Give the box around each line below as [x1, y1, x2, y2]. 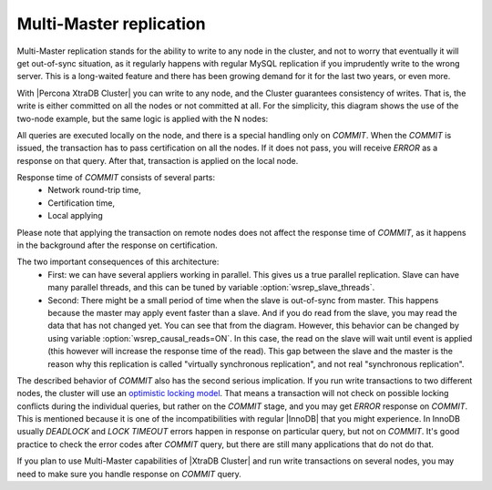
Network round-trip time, [47, 185, 141, 196]
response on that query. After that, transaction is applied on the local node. [16, 155, 299, 166]
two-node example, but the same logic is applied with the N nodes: [16, 113, 269, 124]
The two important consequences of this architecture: [16, 256, 220, 268]
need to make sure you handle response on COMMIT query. [16, 468, 241, 479]
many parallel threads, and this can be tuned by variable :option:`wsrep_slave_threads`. [47, 282, 375, 293]
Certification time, [47, 197, 116, 209]
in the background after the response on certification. [16, 240, 218, 250]
